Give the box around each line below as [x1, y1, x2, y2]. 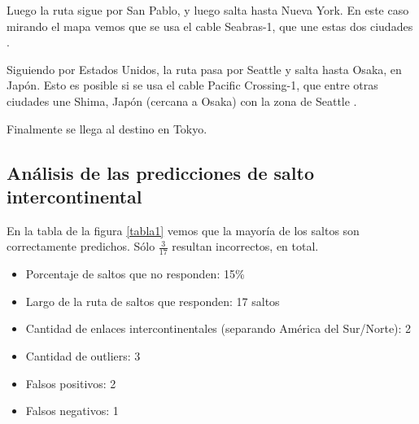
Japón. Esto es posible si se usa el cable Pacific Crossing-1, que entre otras [7, 76, 378, 94]
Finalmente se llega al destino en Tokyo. [7, 120, 207, 137]
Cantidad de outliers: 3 [25, 347, 141, 364]
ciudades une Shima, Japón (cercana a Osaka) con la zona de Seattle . [7, 92, 357, 109]
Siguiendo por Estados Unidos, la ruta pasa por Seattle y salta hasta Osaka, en [7, 60, 402, 77]
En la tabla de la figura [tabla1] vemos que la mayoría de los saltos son [7, 221, 360, 238]
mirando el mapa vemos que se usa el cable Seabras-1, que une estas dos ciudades [7, 17, 413, 34]
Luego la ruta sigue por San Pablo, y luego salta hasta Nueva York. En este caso [7, 2, 409, 18]
